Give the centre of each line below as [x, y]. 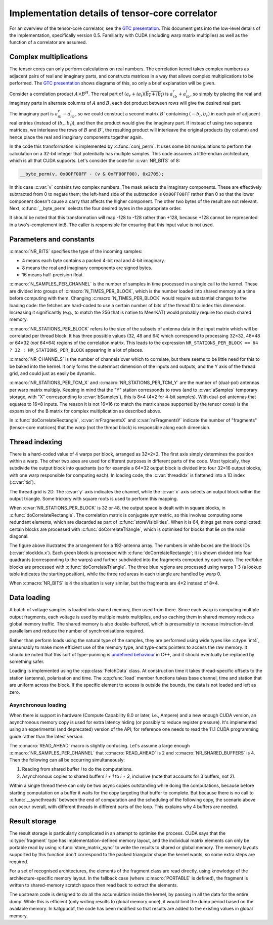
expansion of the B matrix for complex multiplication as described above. [85, 411]
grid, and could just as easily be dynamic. [53, 373]
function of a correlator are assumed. [48, 43]
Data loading [30, 598]
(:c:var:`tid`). [22, 482]
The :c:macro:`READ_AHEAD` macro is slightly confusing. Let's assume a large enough [100, 746]
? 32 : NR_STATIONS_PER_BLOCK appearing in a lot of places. [76, 350]
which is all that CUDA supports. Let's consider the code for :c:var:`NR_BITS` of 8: [95, 160]
